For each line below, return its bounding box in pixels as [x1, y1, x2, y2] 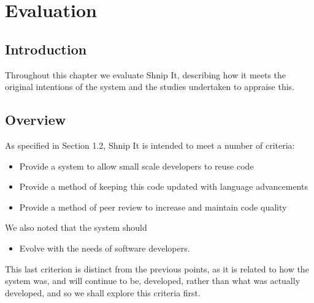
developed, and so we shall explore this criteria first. [5, 286, 201, 299]
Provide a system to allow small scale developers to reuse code [19, 159, 254, 172]
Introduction [5, 39, 87, 58]
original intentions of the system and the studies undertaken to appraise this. [5, 80, 295, 93]
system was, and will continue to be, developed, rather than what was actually [5, 274, 301, 287]
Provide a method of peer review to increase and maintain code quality [19, 200, 287, 213]
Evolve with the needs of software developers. [19, 241, 190, 254]
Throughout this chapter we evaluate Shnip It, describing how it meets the [5, 68, 286, 81]
